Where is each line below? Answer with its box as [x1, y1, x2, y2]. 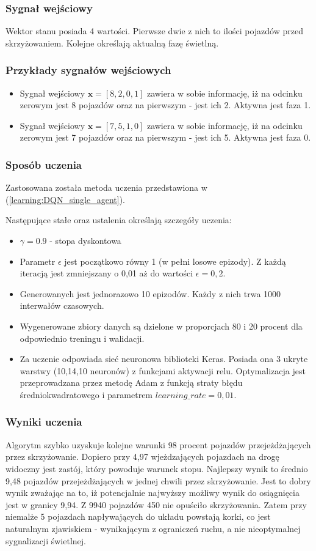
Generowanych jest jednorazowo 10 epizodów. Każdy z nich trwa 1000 [20, 287, 281, 300]
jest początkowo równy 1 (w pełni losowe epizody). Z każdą [64, 254, 286, 267]
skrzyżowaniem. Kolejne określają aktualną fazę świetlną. [5, 36, 219, 49]
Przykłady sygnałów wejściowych [5, 62, 171, 78]
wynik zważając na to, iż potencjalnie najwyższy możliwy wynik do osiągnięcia [5, 486, 300, 499]
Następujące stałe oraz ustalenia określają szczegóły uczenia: [5, 213, 232, 226]
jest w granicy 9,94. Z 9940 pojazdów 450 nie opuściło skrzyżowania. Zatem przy [5, 498, 307, 511]
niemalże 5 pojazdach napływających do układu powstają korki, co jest [5, 510, 271, 523]
